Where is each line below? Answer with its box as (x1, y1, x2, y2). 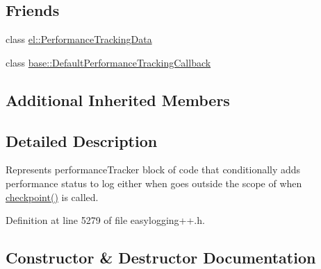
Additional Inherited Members (6, 89, 230, 110)
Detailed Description (6, 130, 158, 151)
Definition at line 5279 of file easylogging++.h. (6, 213, 205, 227)
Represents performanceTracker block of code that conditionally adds (6, 162, 301, 177)
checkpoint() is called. (6, 189, 99, 204)
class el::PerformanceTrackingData (6, 32, 152, 46)
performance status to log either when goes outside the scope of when (6, 175, 302, 190)
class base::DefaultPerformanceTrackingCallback (6, 55, 211, 69)
